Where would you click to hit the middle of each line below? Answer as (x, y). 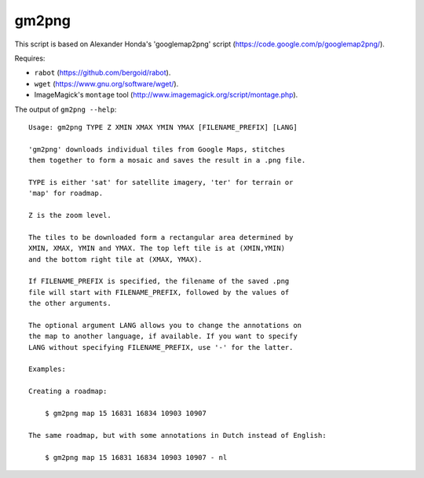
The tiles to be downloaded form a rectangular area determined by (161, 237)
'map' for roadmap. (66, 193)
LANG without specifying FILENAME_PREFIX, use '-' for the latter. (161, 347)
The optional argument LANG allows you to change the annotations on (165, 325)
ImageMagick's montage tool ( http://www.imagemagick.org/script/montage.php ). (166, 95)
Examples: (47, 369)
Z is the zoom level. (70, 215)
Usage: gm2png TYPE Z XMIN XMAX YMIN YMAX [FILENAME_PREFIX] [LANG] (163, 127)
